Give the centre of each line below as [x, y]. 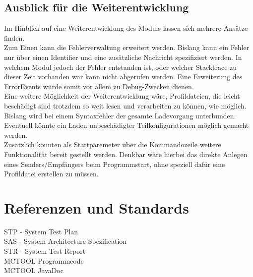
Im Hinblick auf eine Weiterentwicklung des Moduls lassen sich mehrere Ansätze [126, 28]
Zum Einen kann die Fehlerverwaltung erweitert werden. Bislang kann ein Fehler [127, 47]
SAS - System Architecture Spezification [65, 241]
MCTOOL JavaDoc [34, 270]
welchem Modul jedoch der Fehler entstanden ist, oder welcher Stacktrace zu [121, 67]
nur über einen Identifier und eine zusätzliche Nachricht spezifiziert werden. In [123, 57]
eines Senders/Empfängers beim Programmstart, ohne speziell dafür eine [115, 164]
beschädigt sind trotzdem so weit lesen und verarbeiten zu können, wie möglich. [125, 105]
